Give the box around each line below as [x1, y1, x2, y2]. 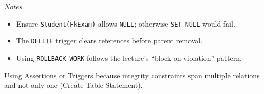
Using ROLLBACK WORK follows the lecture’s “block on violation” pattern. [16, 52, 242, 63]
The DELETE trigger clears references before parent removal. [16, 35, 203, 46]
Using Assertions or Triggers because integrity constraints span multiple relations [4, 69, 260, 80]
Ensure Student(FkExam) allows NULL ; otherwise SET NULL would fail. [16, 18, 235, 29]
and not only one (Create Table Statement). [4, 80, 143, 90]
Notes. [4, 1, 24, 11]
